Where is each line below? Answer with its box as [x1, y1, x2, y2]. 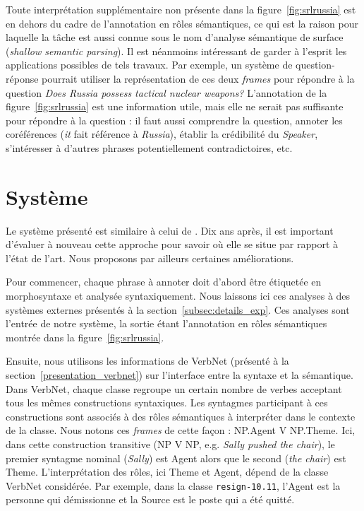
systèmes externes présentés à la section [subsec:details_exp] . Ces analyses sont [6, 302, 350, 317]
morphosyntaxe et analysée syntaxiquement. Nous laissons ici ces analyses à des [6, 288, 351, 303]
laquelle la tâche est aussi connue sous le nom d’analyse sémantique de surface [6, 30, 344, 45]
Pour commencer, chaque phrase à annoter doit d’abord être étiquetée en [6, 274, 322, 289]
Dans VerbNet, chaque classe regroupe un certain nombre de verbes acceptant [6, 381, 342, 396]
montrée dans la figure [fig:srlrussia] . [6, 329, 164, 344]
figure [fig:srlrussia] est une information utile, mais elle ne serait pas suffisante [6, 99, 344, 114]
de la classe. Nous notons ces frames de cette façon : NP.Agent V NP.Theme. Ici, [6, 423, 356, 437]
